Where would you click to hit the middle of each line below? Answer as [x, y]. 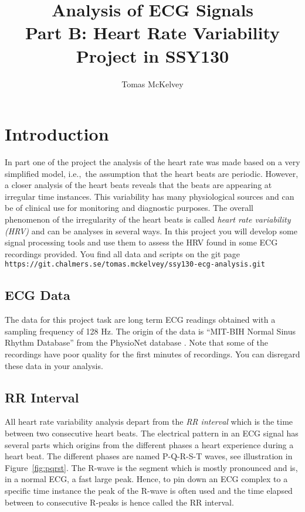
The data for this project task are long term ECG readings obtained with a [140, 320]
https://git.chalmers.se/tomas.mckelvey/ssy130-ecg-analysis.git [135, 264]
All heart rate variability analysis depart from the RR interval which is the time [149, 421]
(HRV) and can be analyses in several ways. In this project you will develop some [151, 231]
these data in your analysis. [54, 365]
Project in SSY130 [152, 55]
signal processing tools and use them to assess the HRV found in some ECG [141, 242]
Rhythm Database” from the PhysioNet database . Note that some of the [136, 342]
